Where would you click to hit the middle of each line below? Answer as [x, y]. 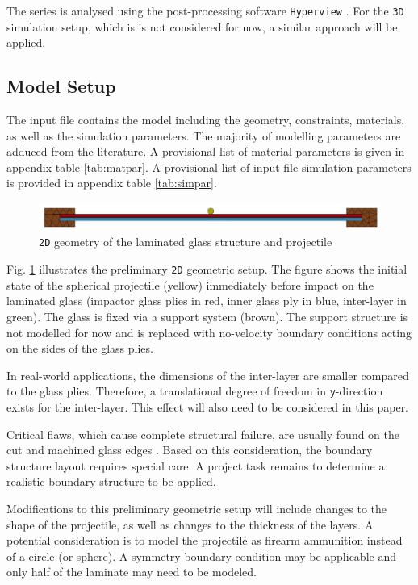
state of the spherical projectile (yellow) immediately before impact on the [190, 284]
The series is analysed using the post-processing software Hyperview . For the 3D [205, 10]
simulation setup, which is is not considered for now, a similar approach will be [202, 26]
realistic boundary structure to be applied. [111, 481]
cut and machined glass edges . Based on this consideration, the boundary [190, 450]
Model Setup [61, 86]
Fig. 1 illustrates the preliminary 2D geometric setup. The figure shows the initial [207, 269]
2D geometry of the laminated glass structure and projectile [186, 242]
